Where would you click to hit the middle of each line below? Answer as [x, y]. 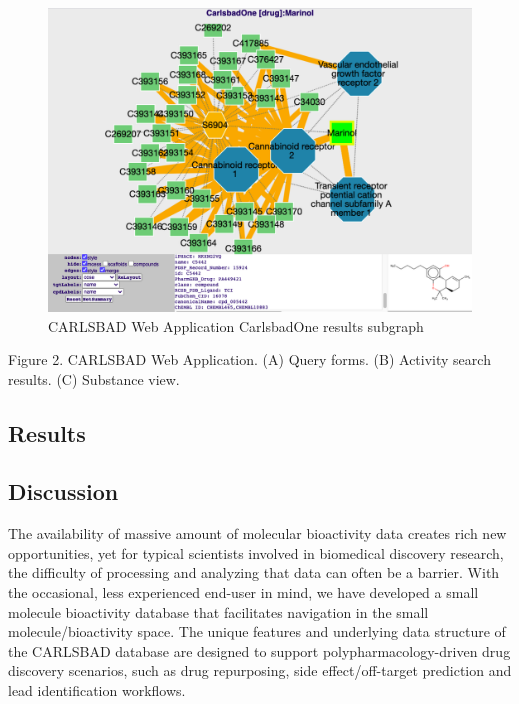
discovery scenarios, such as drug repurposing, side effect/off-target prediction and [260, 670]
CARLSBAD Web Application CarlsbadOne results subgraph [236, 325]
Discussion [63, 491]
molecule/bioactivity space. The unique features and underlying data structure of [257, 631]
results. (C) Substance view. [94, 378]
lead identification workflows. [97, 690]
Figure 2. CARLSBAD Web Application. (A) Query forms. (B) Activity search [249, 359]
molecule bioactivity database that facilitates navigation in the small [218, 611]
